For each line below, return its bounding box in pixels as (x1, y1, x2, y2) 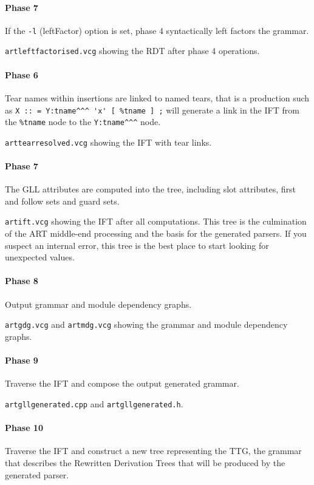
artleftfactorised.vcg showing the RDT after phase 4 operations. (5, 44, 260, 57)
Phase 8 (5, 274, 38, 287)
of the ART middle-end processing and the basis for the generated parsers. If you (5, 227, 307, 240)
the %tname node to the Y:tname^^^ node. (5, 115, 161, 128)
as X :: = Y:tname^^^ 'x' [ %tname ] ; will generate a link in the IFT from (5, 103, 299, 116)
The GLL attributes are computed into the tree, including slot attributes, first (5, 183, 296, 195)
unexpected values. (5, 251, 75, 263)
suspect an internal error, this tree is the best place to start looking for (5, 239, 269, 251)
